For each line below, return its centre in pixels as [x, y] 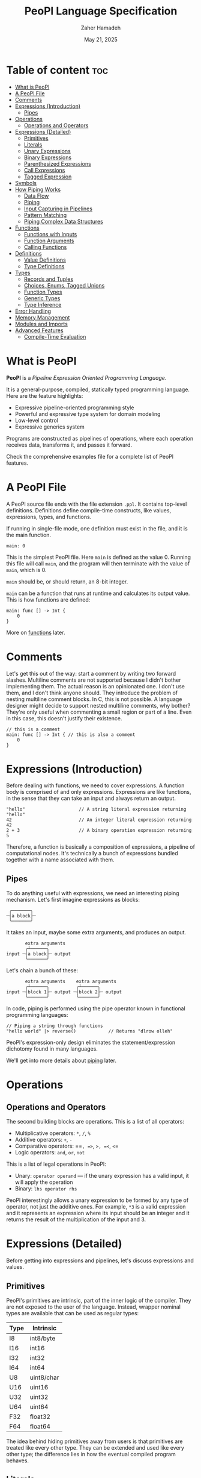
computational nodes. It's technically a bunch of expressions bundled [92, 854]
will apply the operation [44, 1182]
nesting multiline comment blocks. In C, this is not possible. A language [94, 699]
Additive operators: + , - [43, 1140]
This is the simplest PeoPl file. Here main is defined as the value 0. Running [98, 557]
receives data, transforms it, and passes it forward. [69, 445]
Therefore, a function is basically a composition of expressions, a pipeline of [100, 847]
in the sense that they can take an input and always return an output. [91, 798]
